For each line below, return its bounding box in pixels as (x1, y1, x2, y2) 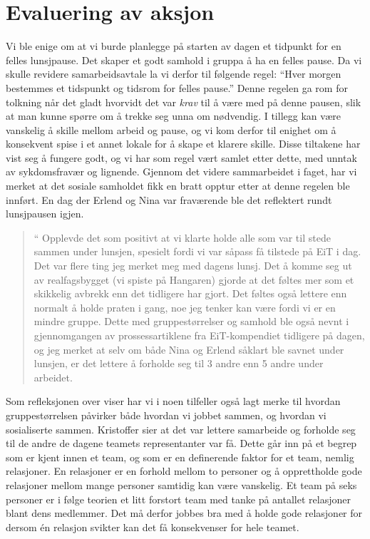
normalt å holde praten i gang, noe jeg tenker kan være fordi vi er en (34, 299, 336, 314)
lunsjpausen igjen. (6, 206, 84, 221)
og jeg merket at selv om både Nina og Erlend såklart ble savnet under (34, 342, 344, 356)
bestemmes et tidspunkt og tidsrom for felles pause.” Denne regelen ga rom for (6, 80, 348, 95)
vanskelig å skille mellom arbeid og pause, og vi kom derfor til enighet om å (6, 122, 336, 137)
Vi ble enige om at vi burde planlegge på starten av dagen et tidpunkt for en (6, 38, 341, 53)
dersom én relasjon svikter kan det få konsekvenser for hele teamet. (6, 519, 299, 534)
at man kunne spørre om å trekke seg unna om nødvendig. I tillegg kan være (6, 108, 341, 123)
